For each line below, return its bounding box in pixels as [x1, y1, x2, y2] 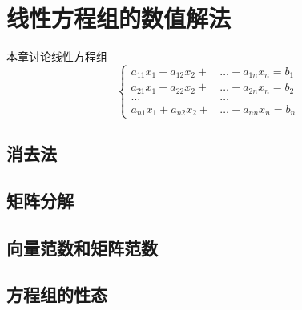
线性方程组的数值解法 [6, 2, 232, 34]
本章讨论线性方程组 [6, 48, 107, 65]
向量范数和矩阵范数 [6, 235, 158, 260]
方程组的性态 [6, 282, 107, 307]
